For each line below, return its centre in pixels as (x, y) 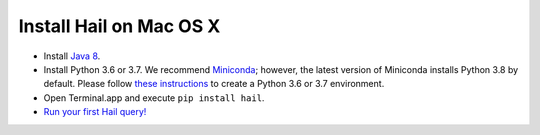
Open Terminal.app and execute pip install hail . (154, 97)
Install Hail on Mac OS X (119, 26)
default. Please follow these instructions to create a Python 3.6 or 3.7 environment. (214, 84)
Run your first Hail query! (95, 112)
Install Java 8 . (72, 56)
